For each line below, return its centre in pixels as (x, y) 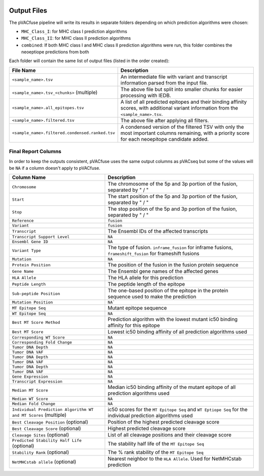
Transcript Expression (37, 382)
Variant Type (26, 250)
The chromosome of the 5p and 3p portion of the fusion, (173, 184)
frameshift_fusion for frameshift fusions (154, 253)
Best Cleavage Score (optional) (46, 429)
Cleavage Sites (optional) (41, 435)
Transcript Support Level (41, 237)
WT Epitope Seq (29, 314)
